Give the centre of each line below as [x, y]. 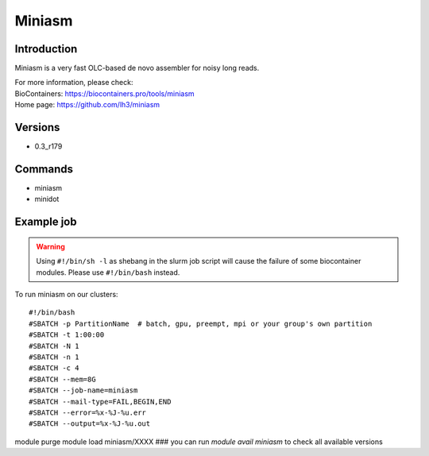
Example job [46, 222]
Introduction [46, 49]
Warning [50, 246]
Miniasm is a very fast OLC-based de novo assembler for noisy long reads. [137, 68]
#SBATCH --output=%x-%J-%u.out [90, 424]
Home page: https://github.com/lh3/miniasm [87, 105]
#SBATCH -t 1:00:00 [67, 335]
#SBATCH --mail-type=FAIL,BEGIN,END [100, 402]
